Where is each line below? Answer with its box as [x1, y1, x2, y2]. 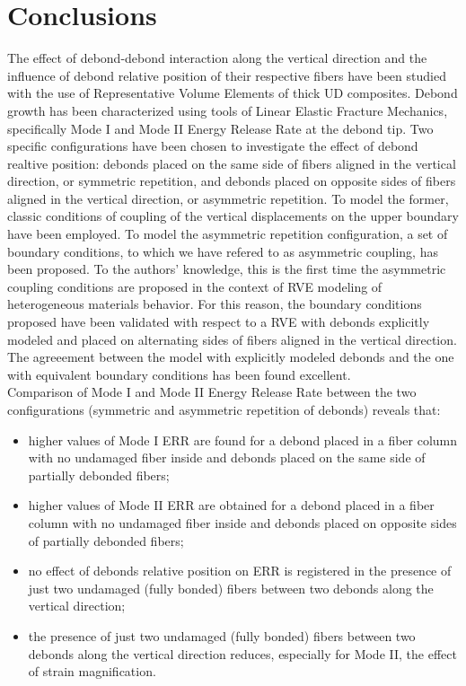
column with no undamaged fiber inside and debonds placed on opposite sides [28, 513, 457, 532]
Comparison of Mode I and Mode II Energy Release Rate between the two [7, 383, 417, 401]
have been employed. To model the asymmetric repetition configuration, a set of [7, 224, 448, 243]
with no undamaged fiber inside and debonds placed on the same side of [28, 448, 426, 467]
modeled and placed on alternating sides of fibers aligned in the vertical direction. [7, 330, 457, 348]
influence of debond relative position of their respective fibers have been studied [7, 66, 446, 84]
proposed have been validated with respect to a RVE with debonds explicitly [7, 312, 430, 331]
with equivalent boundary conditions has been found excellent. [7, 365, 351, 383]
